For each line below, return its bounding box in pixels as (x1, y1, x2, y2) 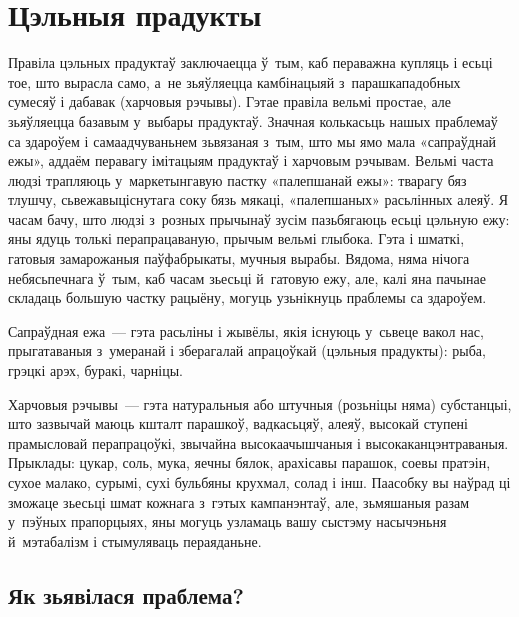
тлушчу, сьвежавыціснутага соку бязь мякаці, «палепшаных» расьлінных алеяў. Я (8, 189, 509, 210)
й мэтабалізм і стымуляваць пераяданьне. (8, 530, 262, 551)
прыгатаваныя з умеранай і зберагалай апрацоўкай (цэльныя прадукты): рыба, (8, 340, 486, 361)
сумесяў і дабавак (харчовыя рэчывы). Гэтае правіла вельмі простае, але (8, 91, 451, 112)
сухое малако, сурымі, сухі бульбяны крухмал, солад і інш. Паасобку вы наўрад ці (8, 472, 511, 492)
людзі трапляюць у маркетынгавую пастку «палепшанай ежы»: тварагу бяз (8, 169, 467, 190)
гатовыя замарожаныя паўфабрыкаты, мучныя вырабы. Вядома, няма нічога (8, 248, 470, 269)
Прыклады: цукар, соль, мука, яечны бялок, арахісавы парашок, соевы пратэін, (8, 452, 491, 473)
